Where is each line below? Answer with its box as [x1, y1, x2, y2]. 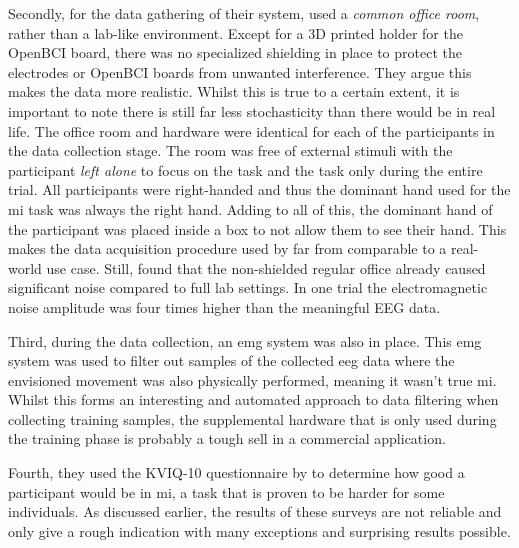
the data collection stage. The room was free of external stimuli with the [8, 140, 453, 161]
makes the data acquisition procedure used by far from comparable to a [8, 238, 447, 259]
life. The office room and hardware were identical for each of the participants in [8, 120, 495, 141]
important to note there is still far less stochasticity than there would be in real [8, 100, 496, 121]
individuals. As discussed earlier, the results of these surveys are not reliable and [8, 501, 502, 522]
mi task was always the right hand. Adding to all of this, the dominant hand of [8, 198, 493, 219]
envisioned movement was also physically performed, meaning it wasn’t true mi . [8, 369, 497, 390]
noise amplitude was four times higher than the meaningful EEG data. [8, 296, 441, 317]
